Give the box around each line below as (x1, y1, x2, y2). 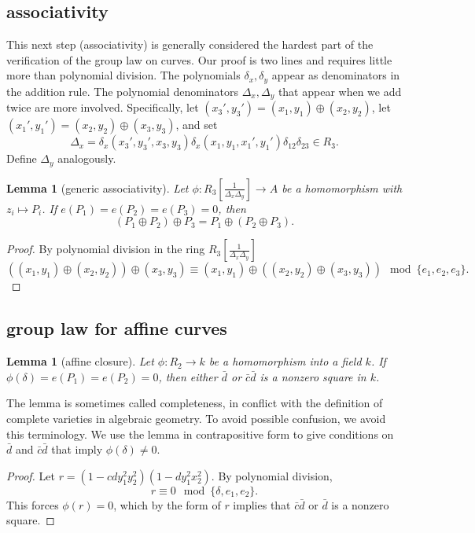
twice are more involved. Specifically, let (6, 99, 199, 116)
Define (6, 150, 37, 167)
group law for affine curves (6, 316, 227, 340)
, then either (158, 368, 218, 384)
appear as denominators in (271, 67, 400, 83)
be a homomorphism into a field (208, 353, 362, 369)
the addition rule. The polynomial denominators (6, 83, 238, 99)
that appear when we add (278, 83, 402, 99)
